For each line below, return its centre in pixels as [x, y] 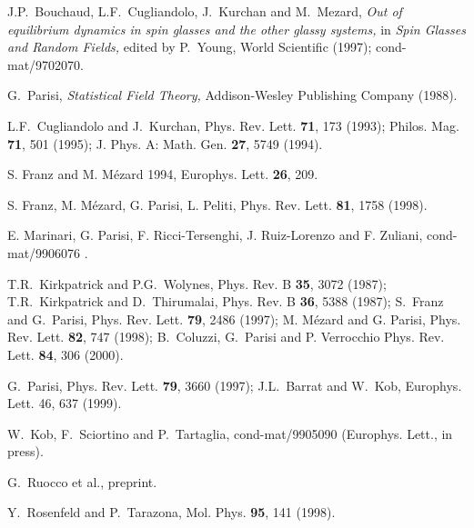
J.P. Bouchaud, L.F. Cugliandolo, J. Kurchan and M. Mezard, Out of [205, 11]
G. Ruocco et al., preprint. [82, 481]
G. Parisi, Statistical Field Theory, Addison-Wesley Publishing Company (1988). [232, 95]
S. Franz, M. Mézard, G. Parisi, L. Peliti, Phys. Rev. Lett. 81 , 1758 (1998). [217, 204]
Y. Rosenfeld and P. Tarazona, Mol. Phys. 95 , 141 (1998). [171, 512]
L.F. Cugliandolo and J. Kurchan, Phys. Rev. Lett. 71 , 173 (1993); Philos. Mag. [233, 125]
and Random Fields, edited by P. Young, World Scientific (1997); [190, 47]
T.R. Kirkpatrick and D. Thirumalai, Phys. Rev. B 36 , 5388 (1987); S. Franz [226, 301]
